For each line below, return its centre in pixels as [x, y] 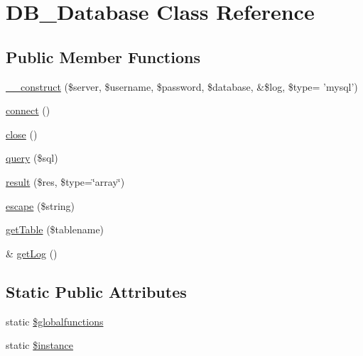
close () [22, 134]
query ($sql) [32, 158]
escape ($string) [40, 205]
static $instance [40, 345]
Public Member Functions [103, 56]
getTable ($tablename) [55, 229]
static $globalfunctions [55, 321]
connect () [28, 110]
